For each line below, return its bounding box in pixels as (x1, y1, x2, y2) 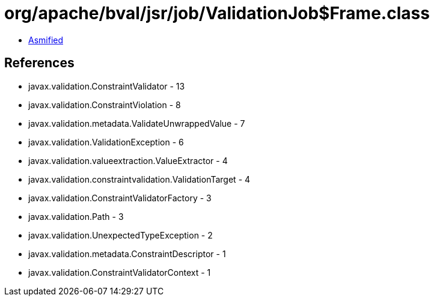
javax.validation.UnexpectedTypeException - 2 (28, 230, 213, 240)
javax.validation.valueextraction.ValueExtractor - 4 (28, 155, 228, 166)
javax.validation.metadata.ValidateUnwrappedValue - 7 (28, 118, 245, 129)
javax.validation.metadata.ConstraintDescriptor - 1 (28, 248, 226, 259)
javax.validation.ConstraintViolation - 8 (28, 99, 181, 110)
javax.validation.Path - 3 (28, 211, 124, 222)
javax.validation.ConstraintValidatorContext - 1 (28, 267, 211, 278)
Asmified (28, 34, 64, 45)
